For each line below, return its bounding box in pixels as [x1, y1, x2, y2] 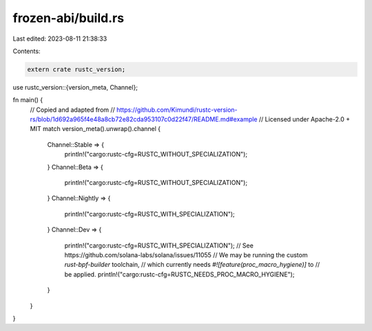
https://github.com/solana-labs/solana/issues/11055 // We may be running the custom [64, 250, 308, 259]
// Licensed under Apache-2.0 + [258, 115, 351, 123]
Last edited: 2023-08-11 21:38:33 [12, 34, 107, 43]
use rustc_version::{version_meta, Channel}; [12, 83, 138, 91]
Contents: [12, 47, 41, 55]
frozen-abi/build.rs [12, 10, 124, 26]
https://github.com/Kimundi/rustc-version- [116, 106, 238, 114]
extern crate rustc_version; [27, 66, 126, 73]
